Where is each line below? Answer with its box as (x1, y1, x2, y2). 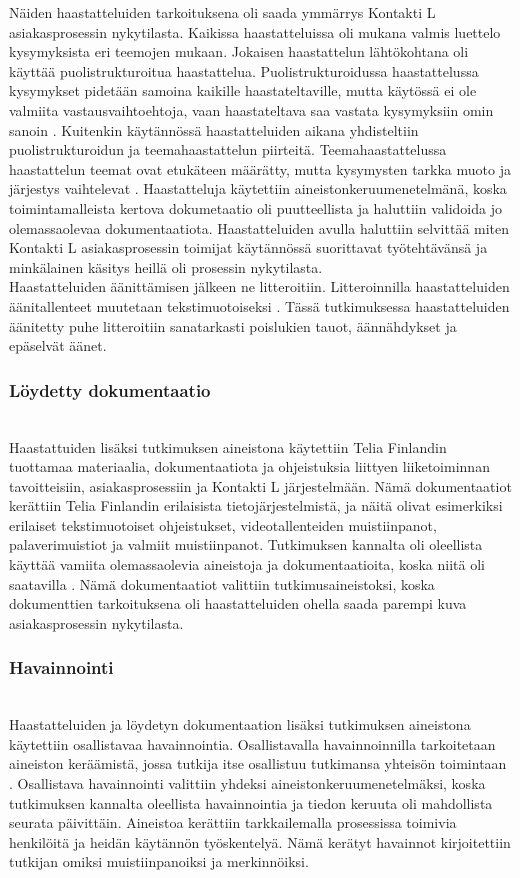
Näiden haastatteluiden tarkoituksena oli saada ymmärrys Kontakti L (9, 2, 436, 22)
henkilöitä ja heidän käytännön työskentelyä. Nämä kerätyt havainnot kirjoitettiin (9, 831, 511, 852)
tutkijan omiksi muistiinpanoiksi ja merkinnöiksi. (9, 851, 309, 872)
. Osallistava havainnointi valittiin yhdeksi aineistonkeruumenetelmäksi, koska (9, 773, 486, 794)
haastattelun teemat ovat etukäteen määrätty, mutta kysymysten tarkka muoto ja (9, 158, 511, 179)
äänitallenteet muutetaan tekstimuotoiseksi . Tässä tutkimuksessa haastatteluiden (9, 295, 510, 316)
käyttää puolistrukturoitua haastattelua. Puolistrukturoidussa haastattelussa (9, 60, 479, 81)
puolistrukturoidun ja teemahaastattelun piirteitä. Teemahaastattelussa (9, 139, 447, 160)
